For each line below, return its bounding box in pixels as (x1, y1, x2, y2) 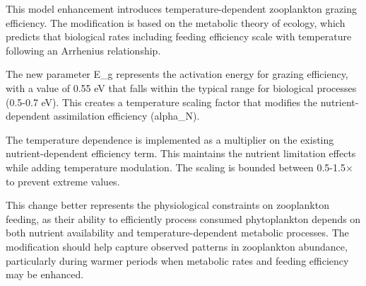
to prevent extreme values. (6, 173, 120, 188)
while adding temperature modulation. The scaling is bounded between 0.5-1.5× (6, 159, 353, 174)
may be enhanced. (6, 267, 84, 282)
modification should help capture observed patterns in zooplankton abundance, (6, 239, 348, 253)
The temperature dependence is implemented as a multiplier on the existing (6, 132, 334, 147)
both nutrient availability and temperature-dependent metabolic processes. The (6, 225, 349, 240)
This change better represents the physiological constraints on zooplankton (6, 198, 329, 212)
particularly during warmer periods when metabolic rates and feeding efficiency (6, 253, 349, 268)
